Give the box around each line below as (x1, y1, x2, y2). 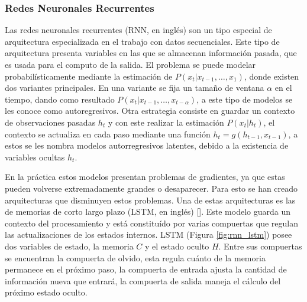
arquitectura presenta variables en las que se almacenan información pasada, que (5, 47, 297, 59)
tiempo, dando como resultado (5, 93, 115, 105)
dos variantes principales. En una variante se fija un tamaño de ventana (5, 81, 264, 94)
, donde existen (244, 70, 299, 82)
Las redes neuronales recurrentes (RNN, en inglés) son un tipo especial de (5, 24, 272, 36)
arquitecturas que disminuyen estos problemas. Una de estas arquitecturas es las (5, 193, 296, 206)
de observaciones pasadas (5, 116, 96, 128)
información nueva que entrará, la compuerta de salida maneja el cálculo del (5, 274, 281, 287)
